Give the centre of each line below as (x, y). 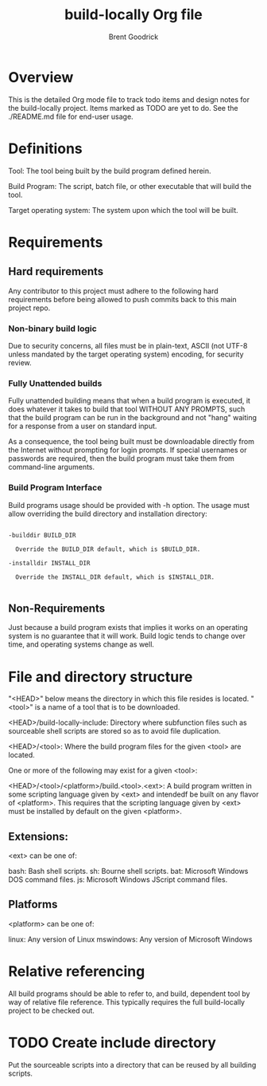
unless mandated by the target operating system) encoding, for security (126, 354)
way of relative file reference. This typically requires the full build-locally (126, 1001)
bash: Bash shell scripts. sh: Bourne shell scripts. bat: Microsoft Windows (128, 872)
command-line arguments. (52, 467)
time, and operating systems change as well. (81, 644)
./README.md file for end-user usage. (71, 116)
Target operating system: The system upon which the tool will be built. (123, 210)
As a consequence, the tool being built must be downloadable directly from (131, 442)
